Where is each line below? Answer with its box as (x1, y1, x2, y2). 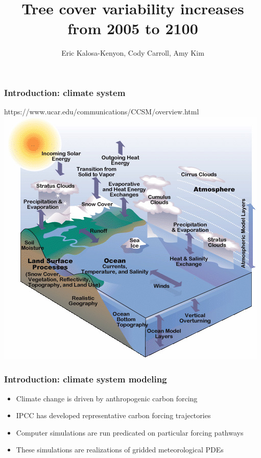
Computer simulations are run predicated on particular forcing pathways (16, 427, 244, 438)
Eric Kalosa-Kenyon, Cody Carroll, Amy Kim (61, 47, 204, 58)
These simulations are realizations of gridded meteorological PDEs (16, 444, 224, 455)
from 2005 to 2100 (67, 18, 198, 39)
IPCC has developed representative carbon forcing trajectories (16, 410, 211, 421)
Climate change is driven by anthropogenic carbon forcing (16, 393, 198, 403)
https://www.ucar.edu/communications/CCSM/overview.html (4, 106, 199, 117)
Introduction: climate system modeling (4, 373, 167, 385)
